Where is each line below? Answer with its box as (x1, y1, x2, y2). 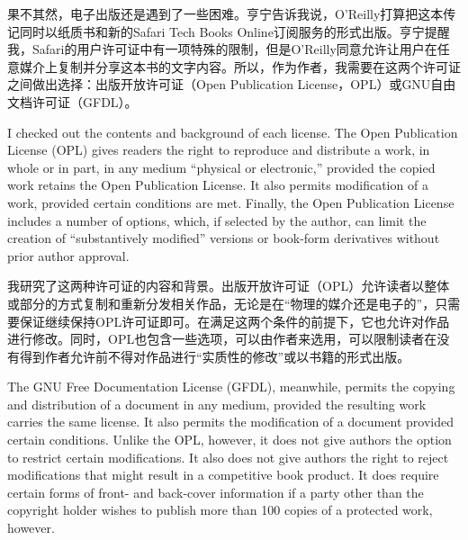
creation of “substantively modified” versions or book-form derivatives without (7, 229, 440, 247)
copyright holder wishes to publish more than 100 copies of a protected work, (7, 500, 433, 519)
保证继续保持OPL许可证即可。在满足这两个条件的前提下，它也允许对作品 (19, 311, 450, 330)
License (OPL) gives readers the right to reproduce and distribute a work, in (7, 140, 430, 159)
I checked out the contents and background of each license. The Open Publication (7, 122, 458, 141)
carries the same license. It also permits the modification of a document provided (7, 412, 454, 431)
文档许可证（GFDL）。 (7, 92, 138, 111)
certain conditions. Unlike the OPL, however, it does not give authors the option (7, 430, 452, 449)
